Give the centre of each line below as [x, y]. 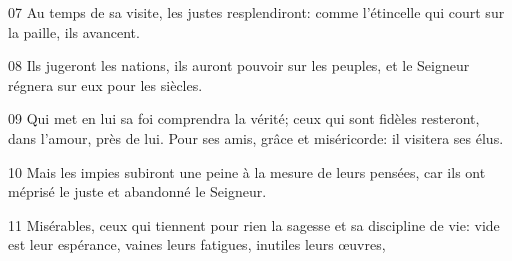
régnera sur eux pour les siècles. [105, 84]
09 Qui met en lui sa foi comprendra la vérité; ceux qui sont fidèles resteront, [244, 118]
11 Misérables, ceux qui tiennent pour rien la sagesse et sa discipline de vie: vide [254, 224]
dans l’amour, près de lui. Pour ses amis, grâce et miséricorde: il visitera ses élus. [256, 137]
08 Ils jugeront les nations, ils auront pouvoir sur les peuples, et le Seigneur [239, 65]
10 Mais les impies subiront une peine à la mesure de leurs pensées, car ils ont [247, 171]
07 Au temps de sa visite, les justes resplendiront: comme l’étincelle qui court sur [256, 12]
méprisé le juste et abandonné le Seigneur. [137, 191]
